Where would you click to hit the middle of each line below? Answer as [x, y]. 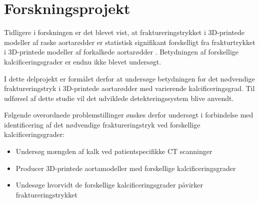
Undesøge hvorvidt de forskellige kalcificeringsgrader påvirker [109, 185]
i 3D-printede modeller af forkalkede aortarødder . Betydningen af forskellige [121, 52]
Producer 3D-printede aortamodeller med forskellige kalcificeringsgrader [126, 168]
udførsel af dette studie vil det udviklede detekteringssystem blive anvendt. [119, 98]
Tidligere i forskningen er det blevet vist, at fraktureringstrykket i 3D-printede [124, 32]
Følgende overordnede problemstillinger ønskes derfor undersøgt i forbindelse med [129, 115]
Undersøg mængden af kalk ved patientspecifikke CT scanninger [114, 151]
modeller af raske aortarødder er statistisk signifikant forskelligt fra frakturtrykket [130, 42]
